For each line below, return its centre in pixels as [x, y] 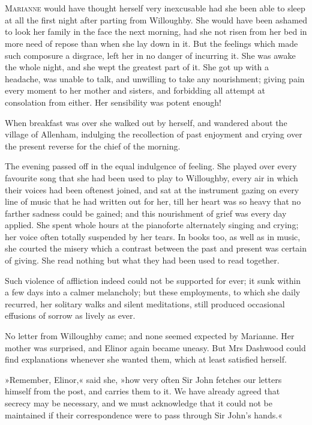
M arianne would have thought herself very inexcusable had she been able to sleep [155, 8]
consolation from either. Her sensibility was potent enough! [113, 102]
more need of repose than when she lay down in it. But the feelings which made [151, 43]
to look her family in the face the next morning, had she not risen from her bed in [156, 32]
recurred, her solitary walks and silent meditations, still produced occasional [145, 303]
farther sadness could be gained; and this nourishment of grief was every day [146, 213]
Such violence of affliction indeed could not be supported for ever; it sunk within [153, 280]
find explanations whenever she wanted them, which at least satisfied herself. [146, 359]
